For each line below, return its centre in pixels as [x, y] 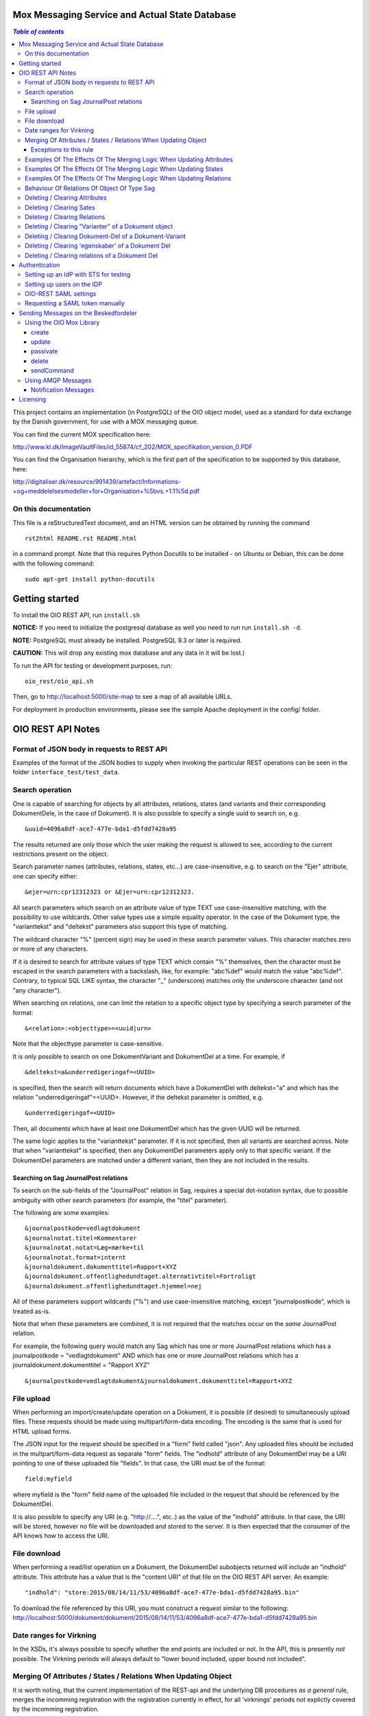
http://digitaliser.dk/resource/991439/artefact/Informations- [97, 482]
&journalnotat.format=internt [76, 1257]
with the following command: [53, 564]
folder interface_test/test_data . [66, 772]
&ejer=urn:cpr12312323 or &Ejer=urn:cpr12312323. [110, 892]
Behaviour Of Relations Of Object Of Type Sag [90, 188]
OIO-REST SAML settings [61, 294]
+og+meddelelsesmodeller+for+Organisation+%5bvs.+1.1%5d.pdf [106, 491]
